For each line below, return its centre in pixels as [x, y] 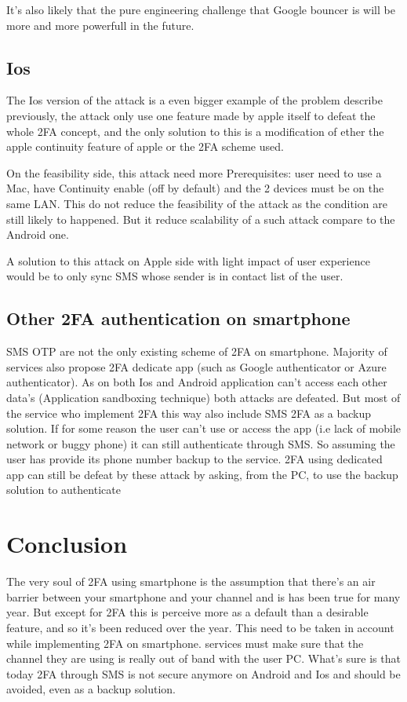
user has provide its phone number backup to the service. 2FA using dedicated [194, 459]
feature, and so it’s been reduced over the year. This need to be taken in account [200, 627]
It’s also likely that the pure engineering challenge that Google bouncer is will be [201, 9]
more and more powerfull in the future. [100, 25]
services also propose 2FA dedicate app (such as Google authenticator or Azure [196, 366]
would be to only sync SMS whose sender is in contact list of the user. [175, 276]
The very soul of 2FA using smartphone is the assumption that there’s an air [191, 581]
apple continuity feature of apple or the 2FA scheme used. [145, 146]
